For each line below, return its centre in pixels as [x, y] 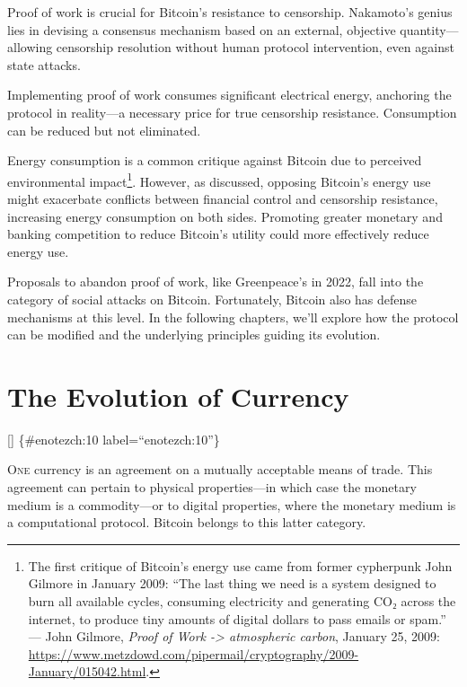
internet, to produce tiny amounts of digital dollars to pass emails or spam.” [237, 618]
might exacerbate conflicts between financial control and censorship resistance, [223, 198]
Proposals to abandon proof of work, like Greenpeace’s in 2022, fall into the [216, 282]
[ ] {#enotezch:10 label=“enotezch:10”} [114, 439]
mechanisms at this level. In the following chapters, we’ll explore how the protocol [233, 317]
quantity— [429, 29]
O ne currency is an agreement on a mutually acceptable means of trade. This [220, 469]
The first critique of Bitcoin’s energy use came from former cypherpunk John [240, 565]
